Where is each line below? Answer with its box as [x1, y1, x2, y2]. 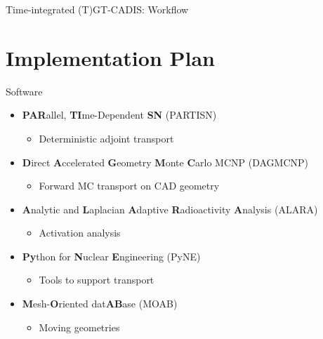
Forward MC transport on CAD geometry [39, 178, 220, 193]
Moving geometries [39, 319, 120, 334]
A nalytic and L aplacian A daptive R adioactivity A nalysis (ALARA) [22, 201, 318, 216]
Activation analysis [39, 225, 121, 240]
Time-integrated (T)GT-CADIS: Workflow [6, 2, 189, 16]
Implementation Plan [6, 43, 216, 72]
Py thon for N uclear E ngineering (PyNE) [22, 248, 201, 263]
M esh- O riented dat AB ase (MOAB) [22, 296, 178, 311]
